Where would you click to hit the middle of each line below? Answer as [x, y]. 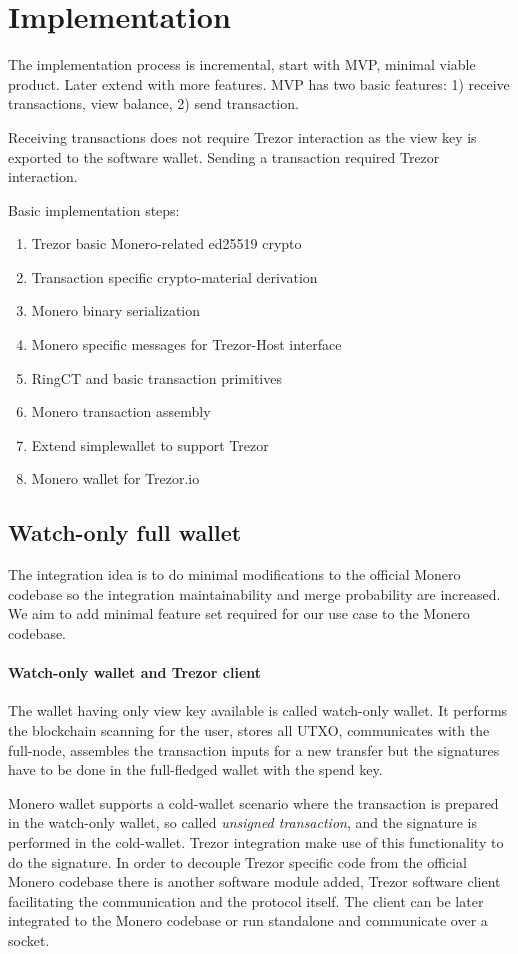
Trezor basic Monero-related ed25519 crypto [166, 243]
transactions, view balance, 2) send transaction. [153, 103]
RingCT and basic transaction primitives [156, 377]
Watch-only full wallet [125, 532]
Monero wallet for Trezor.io [115, 478]
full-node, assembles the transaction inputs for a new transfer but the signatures [254, 749]
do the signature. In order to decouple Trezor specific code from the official [237, 861]
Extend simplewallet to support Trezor [150, 444]
